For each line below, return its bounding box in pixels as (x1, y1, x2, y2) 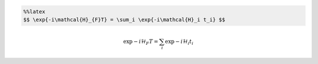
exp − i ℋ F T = (122, 38, 158, 46)
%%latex (23, 8, 45, 15)
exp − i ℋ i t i (165, 38, 194, 46)
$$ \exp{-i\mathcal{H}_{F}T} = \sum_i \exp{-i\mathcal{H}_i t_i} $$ (23, 16, 226, 23)
